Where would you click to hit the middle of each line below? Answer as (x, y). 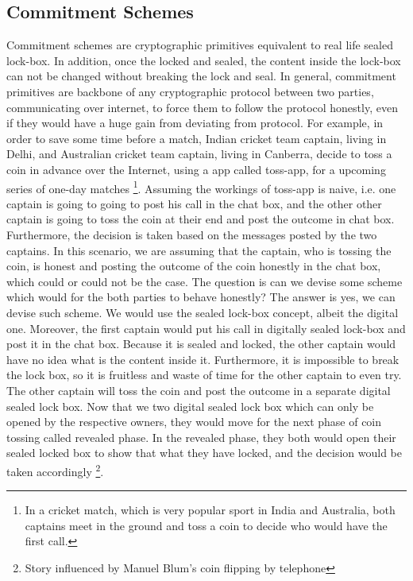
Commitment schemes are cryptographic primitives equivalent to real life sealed (200, 45)
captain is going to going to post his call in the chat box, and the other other (194, 203)
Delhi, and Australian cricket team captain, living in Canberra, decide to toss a (199, 154)
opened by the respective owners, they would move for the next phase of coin (194, 422)
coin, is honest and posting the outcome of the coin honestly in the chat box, (194, 266)
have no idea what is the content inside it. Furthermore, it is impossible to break (203, 359)
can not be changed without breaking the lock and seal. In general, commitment (201, 76)
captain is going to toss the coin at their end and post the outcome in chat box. (201, 219)
